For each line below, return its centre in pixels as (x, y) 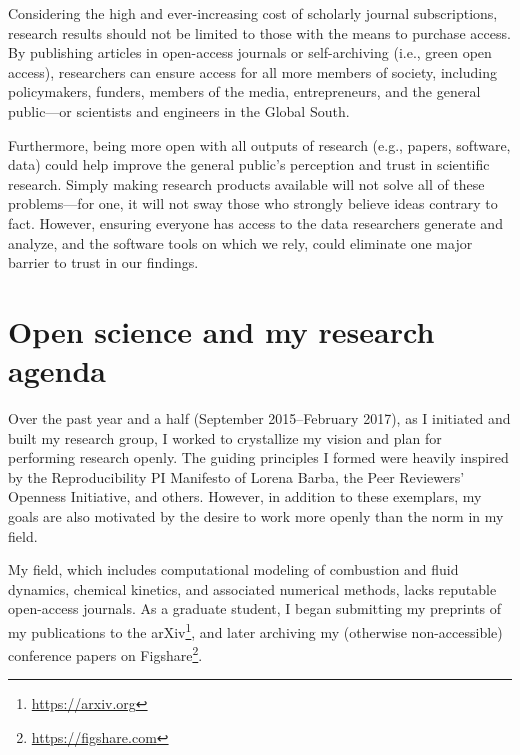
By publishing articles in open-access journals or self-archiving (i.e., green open (250, 52)
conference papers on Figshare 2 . (105, 653)
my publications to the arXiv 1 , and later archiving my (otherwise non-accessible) (255, 630)
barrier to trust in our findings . (103, 262)
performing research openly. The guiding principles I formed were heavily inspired (258, 457)
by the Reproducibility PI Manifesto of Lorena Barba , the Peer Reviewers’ (236, 476)
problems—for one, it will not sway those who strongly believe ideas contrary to (253, 203)
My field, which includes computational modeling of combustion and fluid (233, 569)
